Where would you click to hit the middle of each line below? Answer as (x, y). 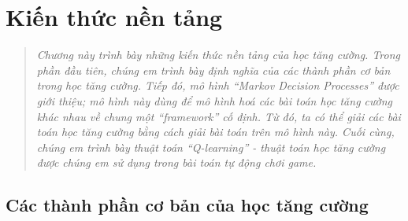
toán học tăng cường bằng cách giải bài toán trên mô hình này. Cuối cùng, (215, 132)
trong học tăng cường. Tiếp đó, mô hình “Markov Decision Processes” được (218, 85)
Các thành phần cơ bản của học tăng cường (187, 205)
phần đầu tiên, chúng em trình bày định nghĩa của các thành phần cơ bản (213, 70)
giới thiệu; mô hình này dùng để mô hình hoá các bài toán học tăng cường (215, 100)
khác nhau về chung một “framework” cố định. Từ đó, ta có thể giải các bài (219, 116)
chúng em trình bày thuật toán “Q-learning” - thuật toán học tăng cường (211, 147)
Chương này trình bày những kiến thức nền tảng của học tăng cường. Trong (219, 55)
